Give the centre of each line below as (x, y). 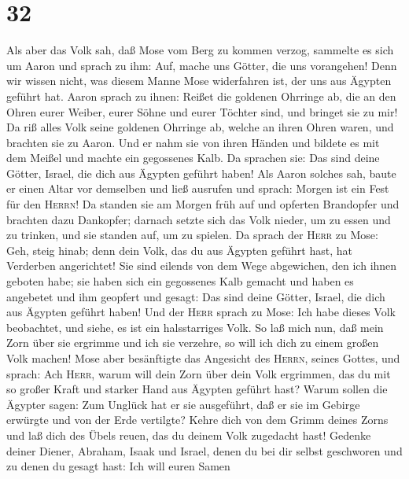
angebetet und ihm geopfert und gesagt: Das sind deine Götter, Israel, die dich (196, 296)
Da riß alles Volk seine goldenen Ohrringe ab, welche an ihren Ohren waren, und (200, 127)
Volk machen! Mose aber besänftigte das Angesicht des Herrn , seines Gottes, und (203, 358)
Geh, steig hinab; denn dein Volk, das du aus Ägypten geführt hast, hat (179, 250)
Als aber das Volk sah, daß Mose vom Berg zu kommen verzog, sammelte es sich (200, 50)
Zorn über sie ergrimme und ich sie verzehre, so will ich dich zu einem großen (193, 343)
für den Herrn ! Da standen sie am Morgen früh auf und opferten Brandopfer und (203, 204)
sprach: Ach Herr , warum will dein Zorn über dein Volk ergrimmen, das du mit (199, 373)
